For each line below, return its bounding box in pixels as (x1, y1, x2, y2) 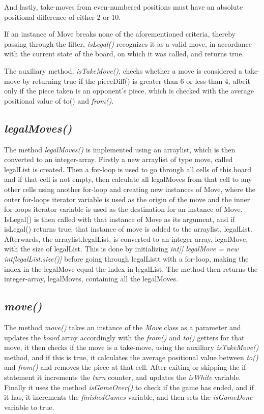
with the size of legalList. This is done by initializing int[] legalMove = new (4, 243, 239, 254)
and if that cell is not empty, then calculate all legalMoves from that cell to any (4, 174, 252, 184)
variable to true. (4, 401, 54, 412)
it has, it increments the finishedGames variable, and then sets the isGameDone (4, 392, 253, 402)
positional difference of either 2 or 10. (4, 11, 121, 22)
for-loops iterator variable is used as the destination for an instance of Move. (4, 204, 243, 214)
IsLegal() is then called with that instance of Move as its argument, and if (4, 213, 235, 224)
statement (4, 372, 35, 383)
